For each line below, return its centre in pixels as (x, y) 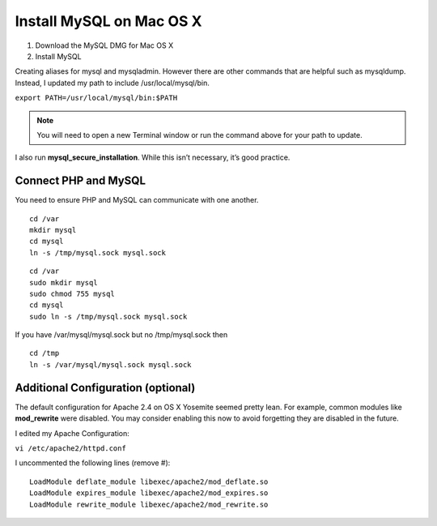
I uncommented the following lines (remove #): (93, 463)
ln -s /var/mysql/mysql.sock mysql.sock (110, 364)
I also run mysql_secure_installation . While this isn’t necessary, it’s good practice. (153, 157)
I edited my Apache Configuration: (72, 433)
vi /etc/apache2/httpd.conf (71, 448)
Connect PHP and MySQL (80, 181)
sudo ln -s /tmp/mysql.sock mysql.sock (108, 316)
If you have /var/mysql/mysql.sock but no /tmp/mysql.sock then (121, 335)
